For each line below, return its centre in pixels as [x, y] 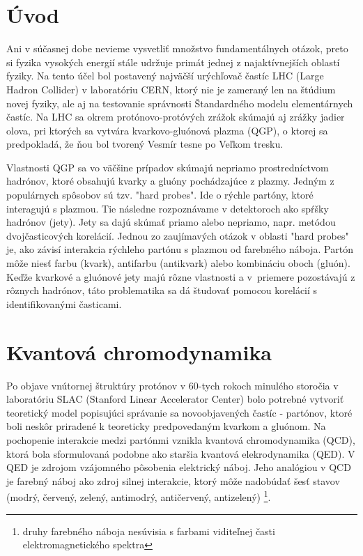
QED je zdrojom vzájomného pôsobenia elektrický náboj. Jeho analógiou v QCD [179, 467]
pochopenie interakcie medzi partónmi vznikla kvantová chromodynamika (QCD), [181, 439]
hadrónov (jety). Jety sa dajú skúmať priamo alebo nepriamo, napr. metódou [171, 222]
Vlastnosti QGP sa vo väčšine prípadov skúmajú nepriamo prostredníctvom [168, 167]
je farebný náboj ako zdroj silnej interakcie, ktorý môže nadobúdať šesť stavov [173, 480]
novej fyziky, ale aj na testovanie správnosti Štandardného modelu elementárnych [180, 103]
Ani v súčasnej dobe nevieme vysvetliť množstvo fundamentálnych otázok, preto [177, 48]
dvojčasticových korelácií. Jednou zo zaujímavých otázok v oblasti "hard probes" [178, 235]
